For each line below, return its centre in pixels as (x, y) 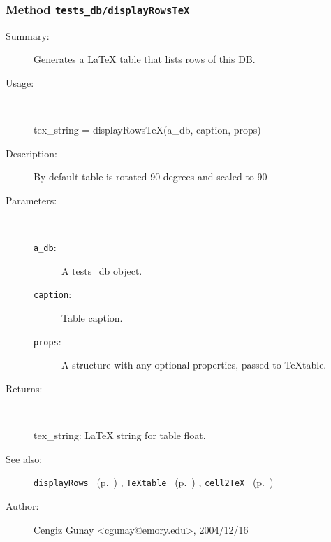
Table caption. (92, 318)
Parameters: (31, 200)
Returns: (24, 388)
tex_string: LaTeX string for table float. (120, 435)
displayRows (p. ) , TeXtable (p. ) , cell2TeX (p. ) (154, 482)
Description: (31, 153)
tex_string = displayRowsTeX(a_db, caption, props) (147, 130)
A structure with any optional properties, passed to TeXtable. (194, 365)
